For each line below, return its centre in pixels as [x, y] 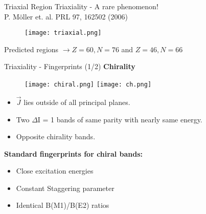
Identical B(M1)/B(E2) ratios [63, 205]
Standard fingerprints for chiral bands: [74, 153]
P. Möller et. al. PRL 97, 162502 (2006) [66, 16]
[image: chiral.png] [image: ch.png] [88, 85]
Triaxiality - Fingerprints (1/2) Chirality [70, 66]
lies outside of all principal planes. [77, 102]
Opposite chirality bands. [56, 136]
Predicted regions [31, 49]
